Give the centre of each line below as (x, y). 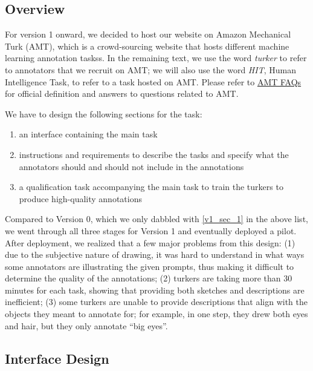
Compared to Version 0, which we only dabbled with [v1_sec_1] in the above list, (156, 219)
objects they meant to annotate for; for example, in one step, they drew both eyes (156, 314)
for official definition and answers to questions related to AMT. (122, 94)
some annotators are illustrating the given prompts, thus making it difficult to (150, 266)
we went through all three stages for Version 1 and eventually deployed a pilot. (151, 230)
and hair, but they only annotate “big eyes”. (86, 325)
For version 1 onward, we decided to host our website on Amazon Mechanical (148, 34)
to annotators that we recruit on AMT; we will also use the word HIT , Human (150, 69)
